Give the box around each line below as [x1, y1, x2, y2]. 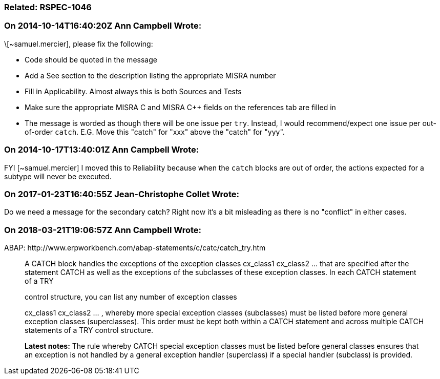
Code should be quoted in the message [25, 55, 157, 64]
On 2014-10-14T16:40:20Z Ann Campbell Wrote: [4, 20, 202, 31]
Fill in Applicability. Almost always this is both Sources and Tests [25, 87, 242, 96]
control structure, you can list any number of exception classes [25, 292, 237, 301]
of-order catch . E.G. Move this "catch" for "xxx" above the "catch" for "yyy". [25, 127, 285, 136]
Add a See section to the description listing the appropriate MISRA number [25, 71, 276, 80]
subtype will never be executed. [4, 172, 112, 181]
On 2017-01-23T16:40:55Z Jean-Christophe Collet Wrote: [4, 188, 239, 199]
